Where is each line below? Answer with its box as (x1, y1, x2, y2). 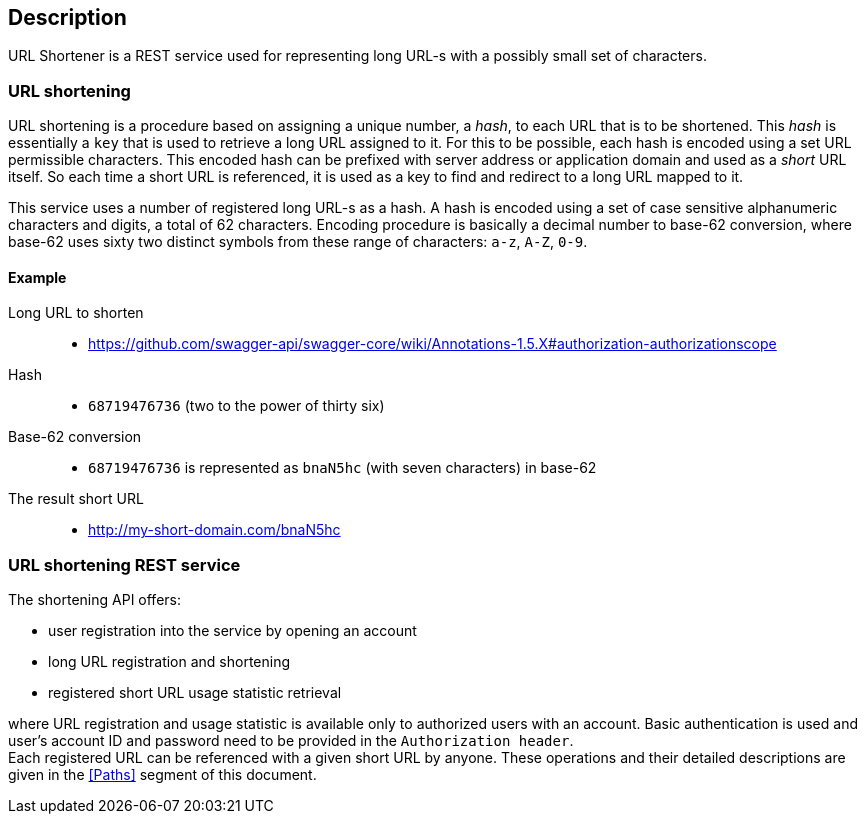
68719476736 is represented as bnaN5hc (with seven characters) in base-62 (88, 459, 597, 477)
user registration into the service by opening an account (48, 622, 417, 640)
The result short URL (8, 490, 144, 508)
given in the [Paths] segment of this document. (8, 766, 317, 784)
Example (8, 268, 67, 286)
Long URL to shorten (8, 304, 144, 322)
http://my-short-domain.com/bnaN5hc (88, 521, 341, 539)
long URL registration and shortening (48, 653, 291, 671)
